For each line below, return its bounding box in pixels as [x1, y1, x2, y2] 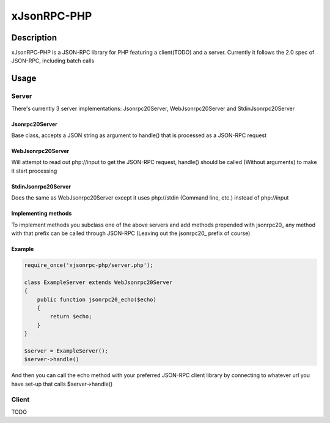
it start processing [11, 167, 57, 174]
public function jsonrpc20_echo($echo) [37, 296, 157, 303]
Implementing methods [11, 210, 72, 217]
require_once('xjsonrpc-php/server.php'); [24, 261, 153, 269]
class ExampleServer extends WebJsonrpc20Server [24, 279, 173, 286]
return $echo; [50, 313, 92, 320]
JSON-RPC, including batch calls [11, 57, 95, 64]
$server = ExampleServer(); [24, 347, 108, 354]
